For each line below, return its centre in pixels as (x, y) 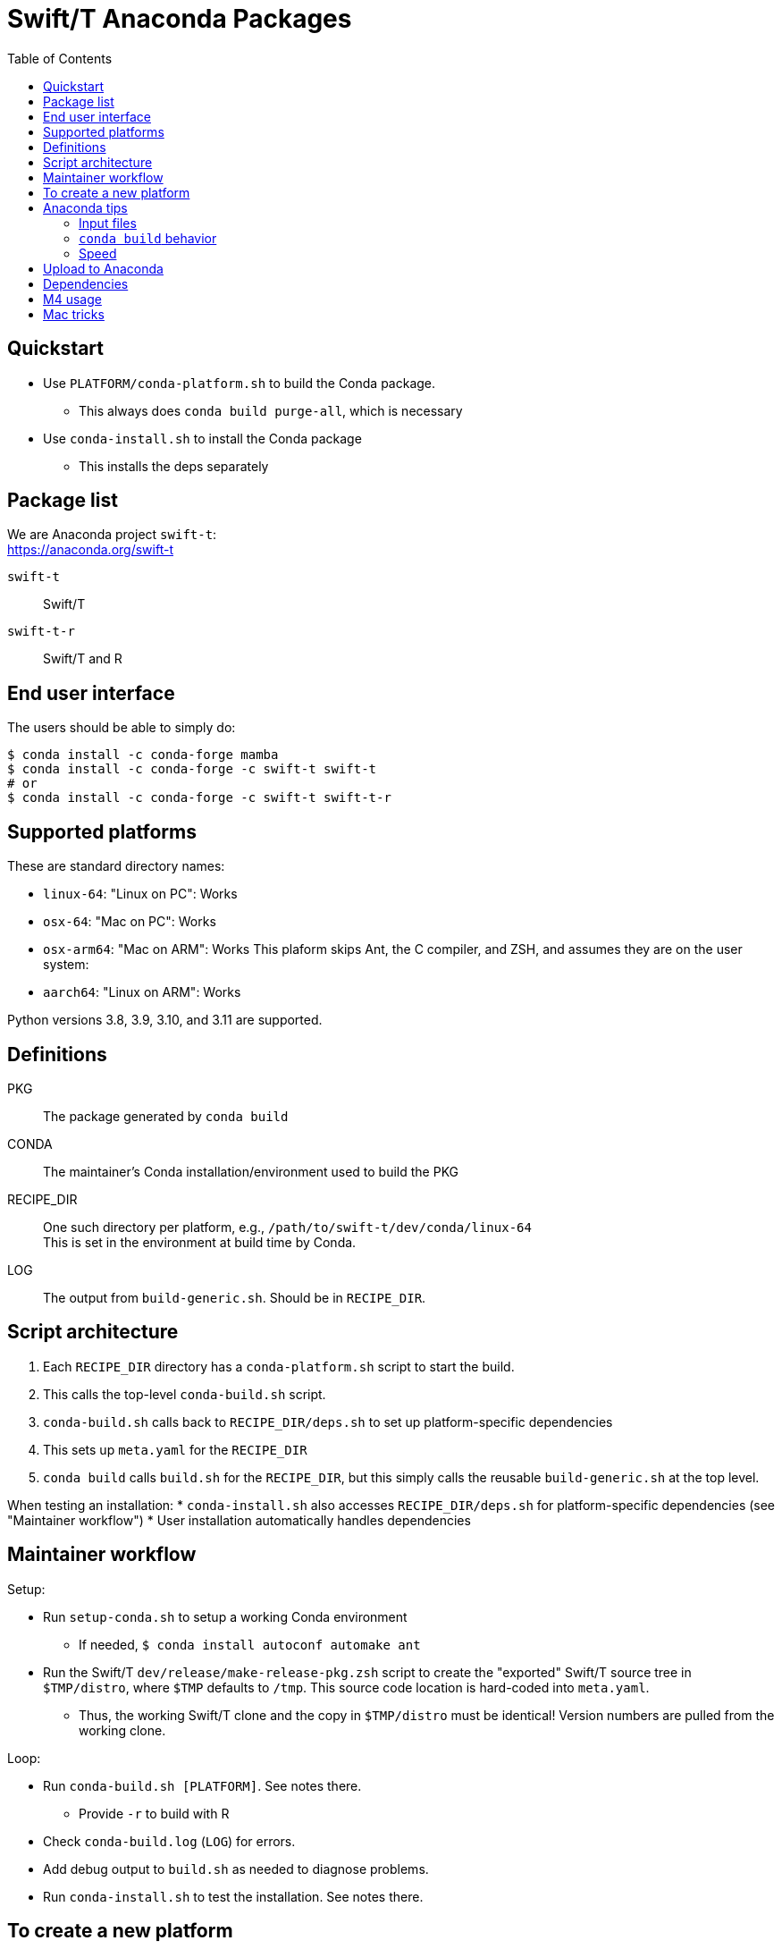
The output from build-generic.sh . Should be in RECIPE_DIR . (235, 1297)
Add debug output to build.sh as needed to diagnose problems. (236, 1869)
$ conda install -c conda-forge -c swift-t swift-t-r (199, 798)
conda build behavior (148, 238)
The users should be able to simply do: (122, 728)
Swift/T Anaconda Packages (180, 19)
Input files (108, 223)
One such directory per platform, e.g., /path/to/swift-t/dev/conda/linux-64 (287, 1227)
